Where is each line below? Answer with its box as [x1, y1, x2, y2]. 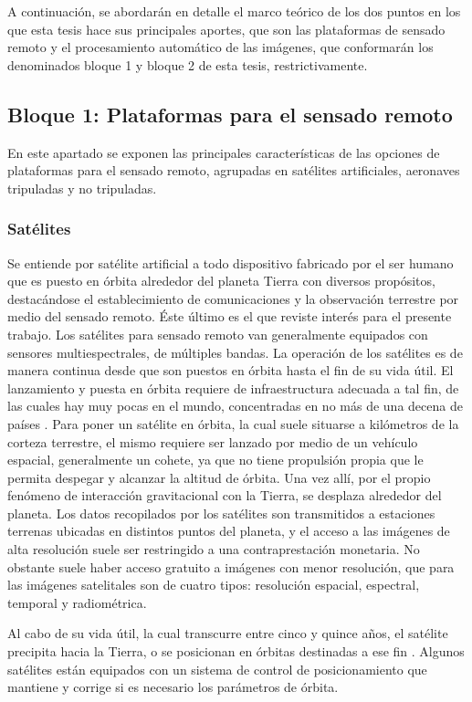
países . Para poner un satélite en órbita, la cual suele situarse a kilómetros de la [7, 414, 459, 433]
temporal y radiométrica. [7, 592, 147, 612]
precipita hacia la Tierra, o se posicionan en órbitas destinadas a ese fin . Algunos [7, 642, 465, 661]
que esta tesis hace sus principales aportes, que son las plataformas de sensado [7, 19, 446, 38]
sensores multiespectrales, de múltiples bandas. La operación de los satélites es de [7, 342, 463, 361]
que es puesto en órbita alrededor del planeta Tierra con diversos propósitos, [7, 271, 435, 290]
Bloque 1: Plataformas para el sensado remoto [7, 100, 453, 128]
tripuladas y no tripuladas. [7, 178, 157, 197]
